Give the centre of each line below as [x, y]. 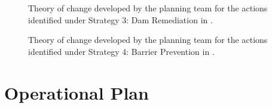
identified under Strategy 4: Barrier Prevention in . [121, 51]
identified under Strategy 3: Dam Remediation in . [120, 19]
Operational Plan [77, 92]
